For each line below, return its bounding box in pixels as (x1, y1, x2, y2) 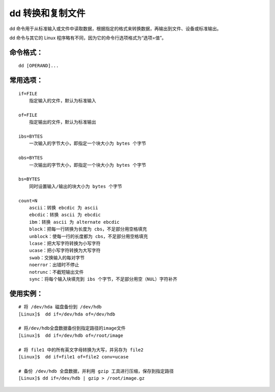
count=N (18, 198, 38, 203)
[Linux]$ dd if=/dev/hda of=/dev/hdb (18, 311, 116, 317)
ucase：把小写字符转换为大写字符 (29, 248, 101, 253)
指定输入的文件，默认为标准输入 (29, 98, 96, 104)
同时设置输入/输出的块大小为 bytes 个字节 (29, 184, 122, 189)
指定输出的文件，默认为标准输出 (29, 119, 96, 125)
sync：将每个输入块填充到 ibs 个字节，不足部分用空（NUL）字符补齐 (29, 276, 178, 282)
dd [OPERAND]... (18, 63, 59, 69)
